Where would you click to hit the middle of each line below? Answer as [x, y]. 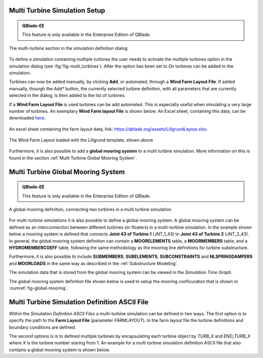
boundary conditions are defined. [43, 327]
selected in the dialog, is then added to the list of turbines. [67, 95]
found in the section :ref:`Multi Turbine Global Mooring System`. [73, 158]
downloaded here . [27, 118]
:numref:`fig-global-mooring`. [38, 288]
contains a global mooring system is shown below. [60, 350]
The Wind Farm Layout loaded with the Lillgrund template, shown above [81, 140]
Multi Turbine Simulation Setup [57, 10]
